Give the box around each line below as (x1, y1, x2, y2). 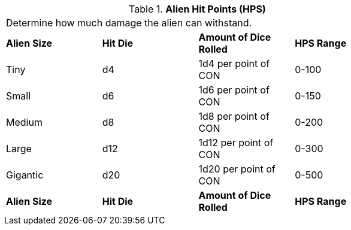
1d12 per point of (198, 137, 274, 149)
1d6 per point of (198, 84, 270, 96)
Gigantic (6, 169, 44, 181)
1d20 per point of (198, 163, 276, 175)
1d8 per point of (198, 110, 270, 122)
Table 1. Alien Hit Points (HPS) (129, 3, 266, 15)
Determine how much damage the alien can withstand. (6, 17, 252, 29)
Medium (6, 116, 43, 128)
